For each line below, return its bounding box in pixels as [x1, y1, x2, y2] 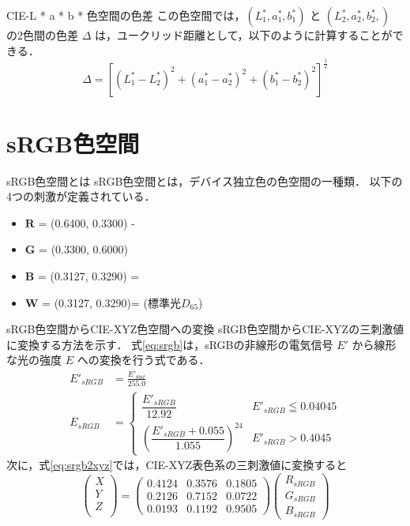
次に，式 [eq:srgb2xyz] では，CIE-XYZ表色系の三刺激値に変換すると [6, 456, 348, 473]
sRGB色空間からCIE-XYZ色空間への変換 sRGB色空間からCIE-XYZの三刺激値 [6, 321, 404, 337]
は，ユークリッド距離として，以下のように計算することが [95, 27, 393, 43]
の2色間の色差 [6, 27, 78, 43]
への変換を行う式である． [77, 351, 210, 368]
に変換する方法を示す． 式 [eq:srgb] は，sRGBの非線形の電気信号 [6, 336, 333, 352]
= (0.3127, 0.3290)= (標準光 [42, 294, 181, 310]
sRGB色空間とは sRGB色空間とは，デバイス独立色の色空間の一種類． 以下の [6, 172, 403, 189]
